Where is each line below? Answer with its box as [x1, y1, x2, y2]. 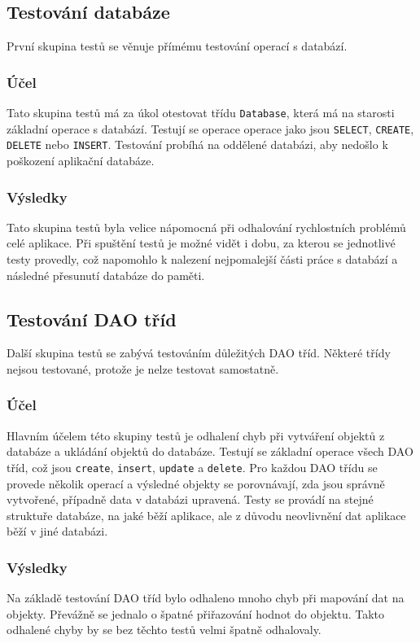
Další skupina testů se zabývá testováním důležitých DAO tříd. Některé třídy [7, 344, 391, 361]
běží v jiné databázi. [7, 523, 108, 540]
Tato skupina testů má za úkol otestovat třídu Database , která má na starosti [7, 104, 395, 121]
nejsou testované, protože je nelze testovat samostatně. [7, 360, 279, 377]
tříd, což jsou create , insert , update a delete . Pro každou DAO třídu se [7, 458, 378, 475]
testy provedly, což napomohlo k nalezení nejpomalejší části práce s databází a [7, 250, 398, 267]
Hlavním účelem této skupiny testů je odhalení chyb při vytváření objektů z [7, 426, 385, 444]
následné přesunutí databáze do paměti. [7, 266, 205, 283]
